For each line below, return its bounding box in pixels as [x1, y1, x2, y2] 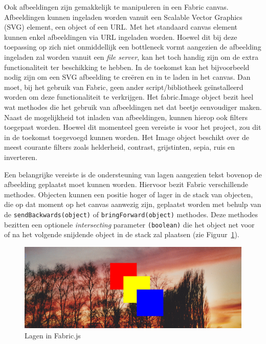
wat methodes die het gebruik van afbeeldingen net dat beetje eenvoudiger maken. [4, 101, 262, 112]
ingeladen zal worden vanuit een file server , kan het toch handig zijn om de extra [4, 51, 258, 62]
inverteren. [4, 151, 38, 162]
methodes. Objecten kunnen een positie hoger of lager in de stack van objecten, [4, 189, 253, 199]
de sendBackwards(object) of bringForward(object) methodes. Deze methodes [4, 209, 258, 219]
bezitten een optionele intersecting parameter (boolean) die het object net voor [4, 219, 255, 230]
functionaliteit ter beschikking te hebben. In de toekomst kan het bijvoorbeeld [4, 61, 250, 72]
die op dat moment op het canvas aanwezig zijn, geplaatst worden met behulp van [4, 199, 261, 210]
